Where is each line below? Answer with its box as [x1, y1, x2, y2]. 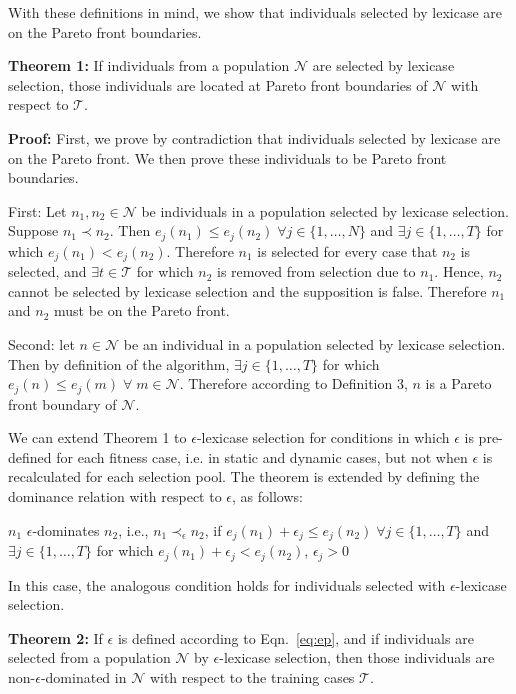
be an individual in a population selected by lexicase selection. [123, 334, 506, 355]
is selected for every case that [257, 240, 438, 261]
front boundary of [8, 393, 117, 414]
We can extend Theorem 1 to [8, 427, 187, 448]
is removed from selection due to [217, 261, 416, 282]
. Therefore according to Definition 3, [179, 373, 408, 394]
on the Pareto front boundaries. [8, 21, 202, 42]
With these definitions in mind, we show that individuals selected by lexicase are [8, 2, 502, 22]
